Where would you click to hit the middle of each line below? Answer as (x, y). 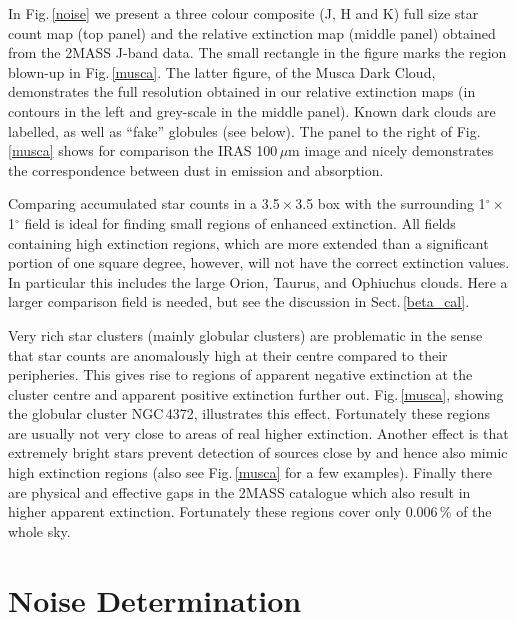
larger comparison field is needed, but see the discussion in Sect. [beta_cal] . (239, 301)
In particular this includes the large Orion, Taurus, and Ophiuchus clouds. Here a (258, 281)
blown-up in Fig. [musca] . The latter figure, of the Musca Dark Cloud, (222, 71)
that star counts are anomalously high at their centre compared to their (228, 354)
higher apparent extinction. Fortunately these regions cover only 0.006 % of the (250, 511)
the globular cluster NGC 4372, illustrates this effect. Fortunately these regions (249, 413)
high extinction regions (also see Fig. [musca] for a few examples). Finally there (250, 472)
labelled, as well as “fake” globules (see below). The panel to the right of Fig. (244, 130)
